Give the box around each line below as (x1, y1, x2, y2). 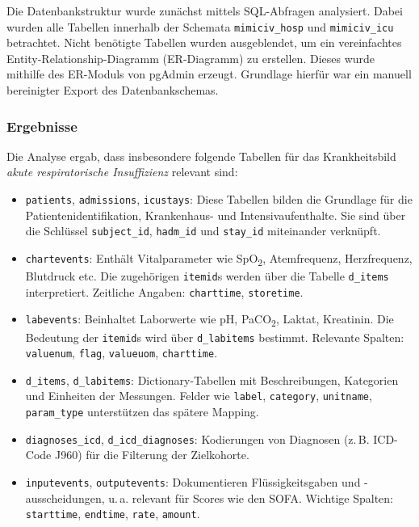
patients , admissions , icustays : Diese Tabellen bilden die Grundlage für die (25, 191, 413, 208)
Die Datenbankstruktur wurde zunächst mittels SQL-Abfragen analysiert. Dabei (6, 2, 403, 19)
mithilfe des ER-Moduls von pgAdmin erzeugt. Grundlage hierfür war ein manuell (6, 65, 412, 82)
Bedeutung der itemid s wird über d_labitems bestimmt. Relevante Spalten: (25, 328, 404, 345)
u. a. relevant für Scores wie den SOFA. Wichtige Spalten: (108, 489, 393, 506)
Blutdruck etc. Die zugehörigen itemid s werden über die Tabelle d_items (25, 268, 389, 285)
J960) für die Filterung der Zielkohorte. (54, 446, 249, 463)
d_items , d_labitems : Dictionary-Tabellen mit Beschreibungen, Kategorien (25, 371, 399, 388)
